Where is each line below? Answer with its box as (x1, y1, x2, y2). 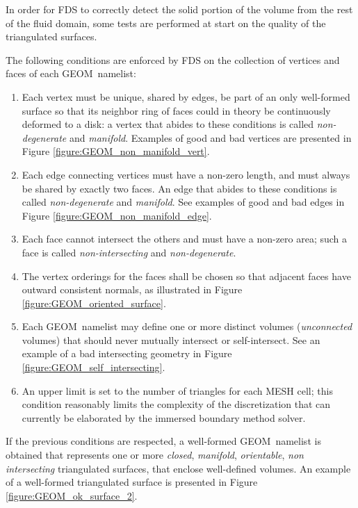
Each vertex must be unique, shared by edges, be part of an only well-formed (22, 89, 350, 104)
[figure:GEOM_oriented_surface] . (22, 295, 166, 310)
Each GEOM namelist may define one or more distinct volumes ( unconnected (22, 319, 352, 334)
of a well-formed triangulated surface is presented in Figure (6, 475, 258, 489)
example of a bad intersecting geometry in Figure (22, 346, 232, 361)
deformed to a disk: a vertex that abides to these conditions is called (22, 117, 314, 131)
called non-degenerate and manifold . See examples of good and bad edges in (22, 195, 345, 209)
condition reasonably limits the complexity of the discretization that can (22, 397, 331, 411)
